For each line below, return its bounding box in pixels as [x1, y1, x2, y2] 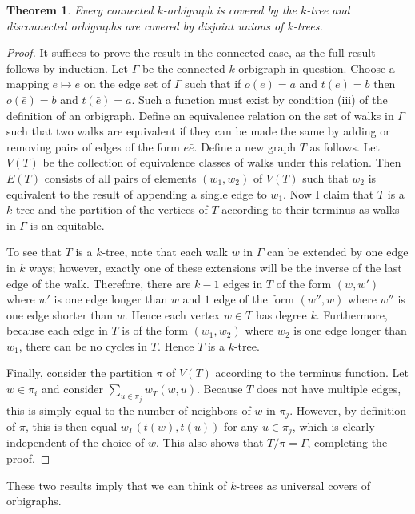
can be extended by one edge [266, 243, 409, 260]
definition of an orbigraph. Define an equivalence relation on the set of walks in [6, 106, 394, 123]
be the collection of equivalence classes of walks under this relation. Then [42, 154, 401, 171]
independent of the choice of [6, 434, 145, 451]
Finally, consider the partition [6, 364, 153, 381]
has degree [255, 306, 307, 323]
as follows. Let [309, 138, 380, 155]
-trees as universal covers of [236, 476, 371, 493]
